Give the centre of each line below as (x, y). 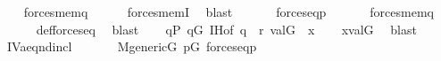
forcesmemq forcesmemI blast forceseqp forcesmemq (229, 11)
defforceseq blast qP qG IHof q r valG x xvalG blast (226, 29)
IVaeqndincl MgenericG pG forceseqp (132, 46)
